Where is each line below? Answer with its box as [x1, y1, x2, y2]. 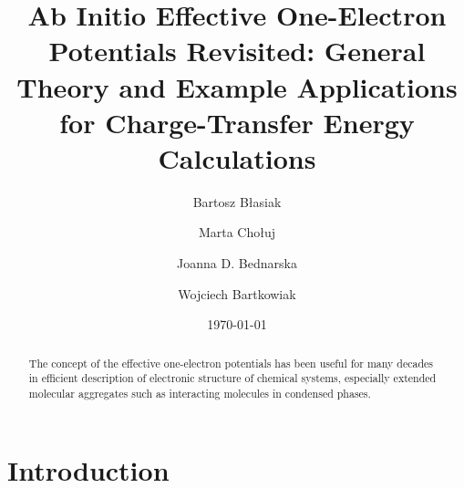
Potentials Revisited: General [48, 32, 426, 69]
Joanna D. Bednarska [177, 254, 297, 273]
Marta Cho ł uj [198, 223, 276, 242]
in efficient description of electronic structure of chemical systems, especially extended [28, 370, 437, 386]
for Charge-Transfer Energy [59, 103, 415, 140]
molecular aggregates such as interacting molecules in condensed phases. [28, 385, 371, 400]
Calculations [158, 139, 316, 176]
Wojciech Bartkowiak [178, 284, 296, 303]
